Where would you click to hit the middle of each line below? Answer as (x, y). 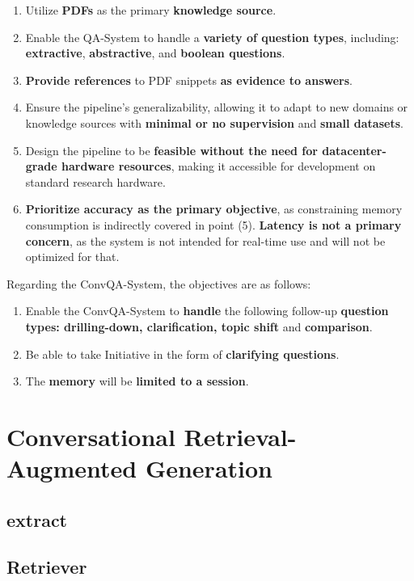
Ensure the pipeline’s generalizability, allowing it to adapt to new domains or (217, 107)
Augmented (72, 468)
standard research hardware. (95, 181)
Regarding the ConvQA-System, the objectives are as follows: (159, 283)
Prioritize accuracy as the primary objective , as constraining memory (214, 209)
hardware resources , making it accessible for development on (218, 166)
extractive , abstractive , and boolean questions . (155, 53)
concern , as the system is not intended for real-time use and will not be (205, 240)
